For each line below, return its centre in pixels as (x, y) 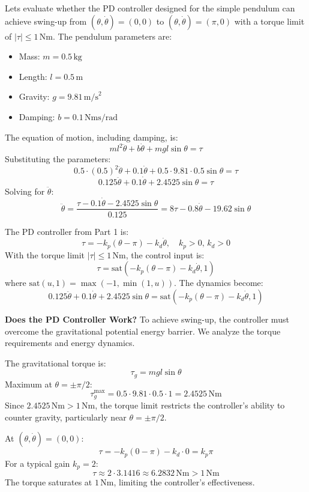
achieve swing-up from (46, 21)
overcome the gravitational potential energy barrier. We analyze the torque (143, 331)
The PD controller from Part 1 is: (67, 231)
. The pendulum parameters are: (112, 36)
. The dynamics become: (219, 283)
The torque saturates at (49, 482)
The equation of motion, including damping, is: (91, 137)
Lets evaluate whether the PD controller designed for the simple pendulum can (150, 8)
